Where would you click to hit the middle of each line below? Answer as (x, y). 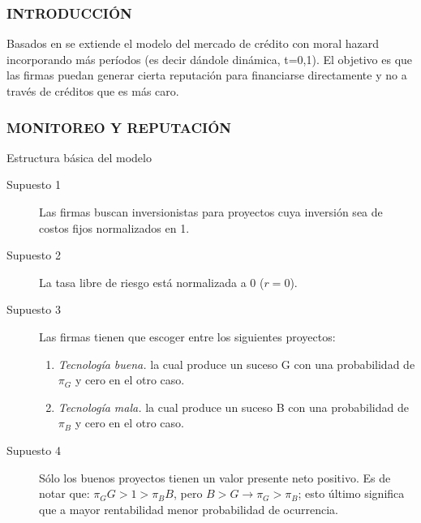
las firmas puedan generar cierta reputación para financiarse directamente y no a (207, 75)
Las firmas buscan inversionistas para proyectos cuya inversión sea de (211, 212)
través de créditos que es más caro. (93, 91)
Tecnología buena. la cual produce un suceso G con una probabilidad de (236, 364)
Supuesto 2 (34, 255)
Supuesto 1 (34, 184)
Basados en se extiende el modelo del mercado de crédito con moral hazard (193, 43)
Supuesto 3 (34, 309)
